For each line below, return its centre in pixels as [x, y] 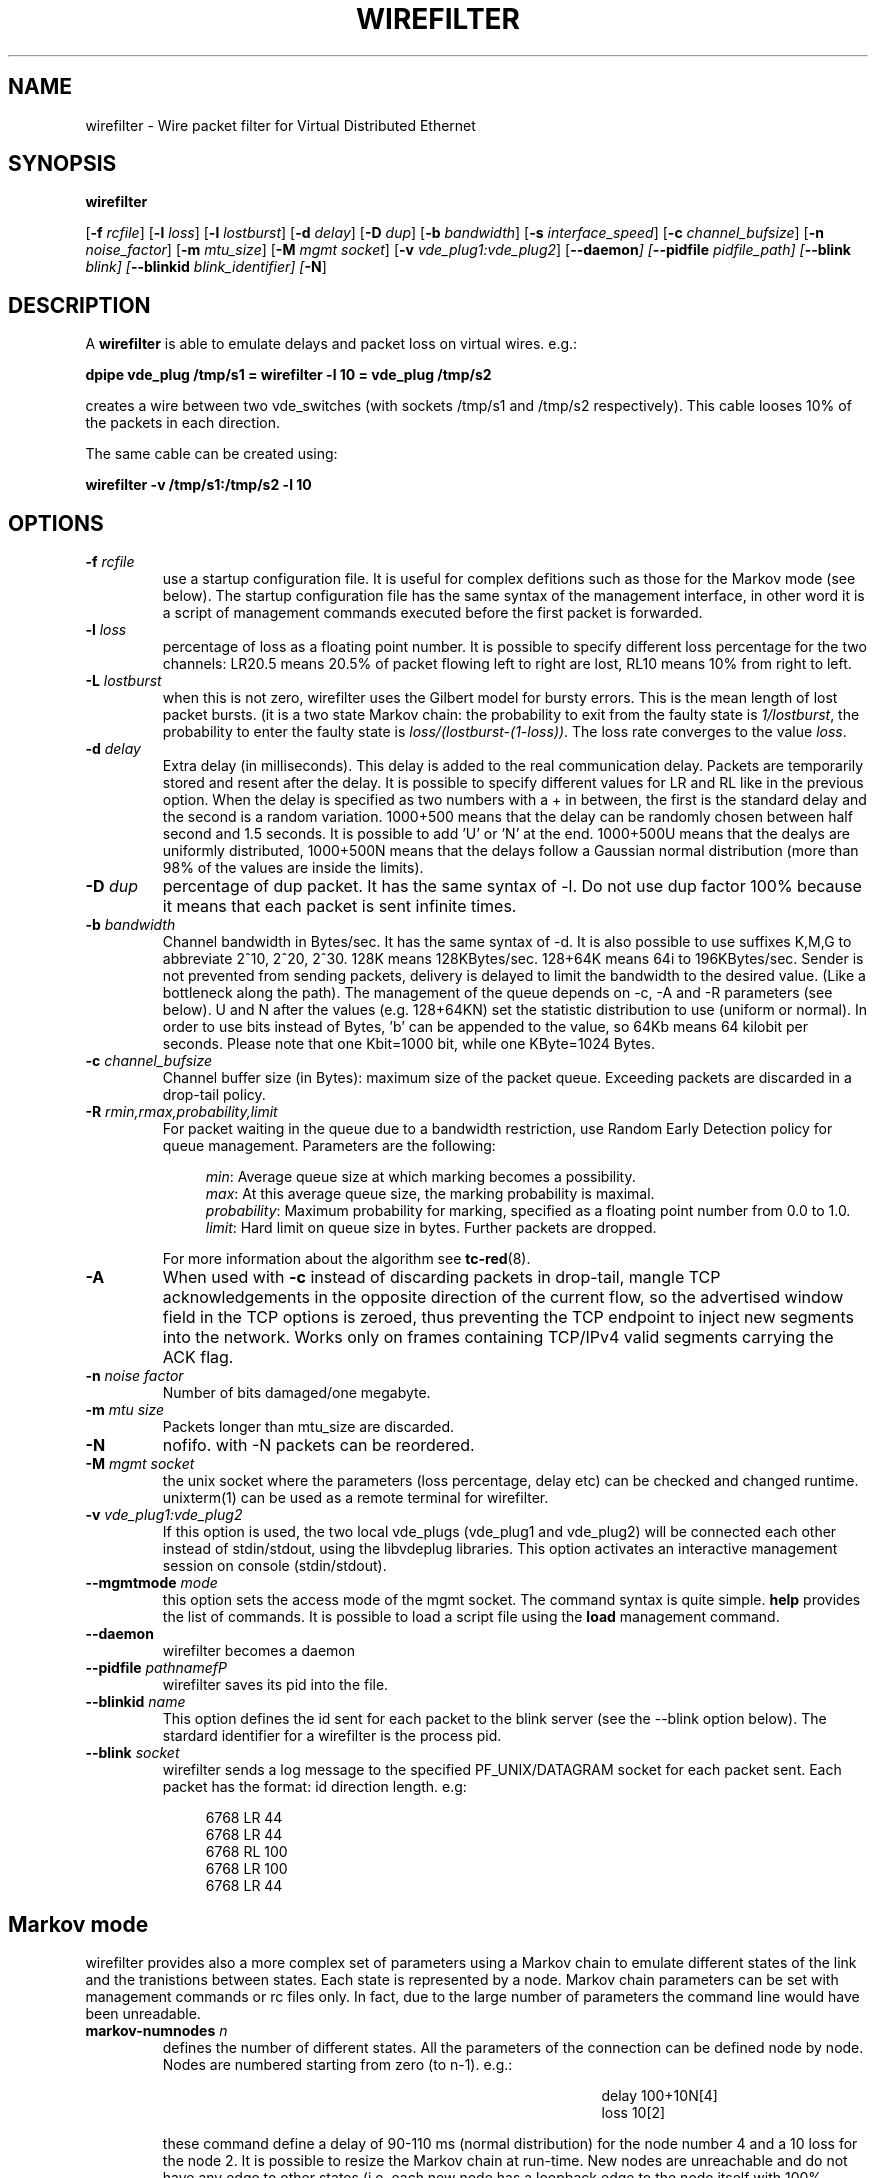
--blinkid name [135, 1702]
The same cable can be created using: [211, 454]
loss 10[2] [633, 2112]
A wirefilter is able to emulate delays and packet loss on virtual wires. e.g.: [331, 344]
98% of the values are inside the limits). [293, 868]
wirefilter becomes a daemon [259, 1651]
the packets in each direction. [183, 423]
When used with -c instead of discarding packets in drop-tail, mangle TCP [441, 1277]
